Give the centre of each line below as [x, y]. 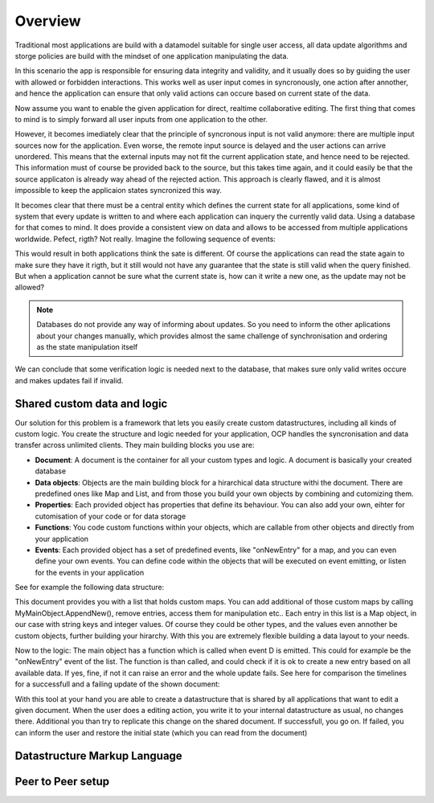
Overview [48, 21]
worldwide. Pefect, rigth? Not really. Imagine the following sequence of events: [145, 239]
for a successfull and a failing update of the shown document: [117, 684]
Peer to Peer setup [62, 781]
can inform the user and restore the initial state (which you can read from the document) [161, 732]
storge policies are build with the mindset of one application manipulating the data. [152, 55]
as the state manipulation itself [87, 346]
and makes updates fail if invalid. [69, 380]
